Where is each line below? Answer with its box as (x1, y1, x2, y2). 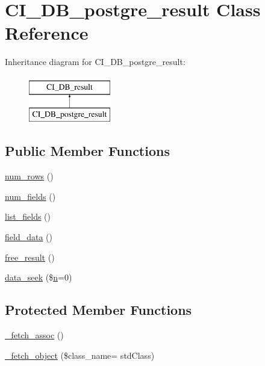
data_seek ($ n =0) (5, 271, 72, 284)
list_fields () (5, 210, 51, 223)
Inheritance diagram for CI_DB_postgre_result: (5, 55, 185, 68)
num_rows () (5, 170, 54, 182)
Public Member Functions (5, 141, 170, 160)
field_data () (5, 231, 52, 243)
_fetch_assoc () (5, 329, 64, 341)
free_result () (5, 250, 55, 263)
